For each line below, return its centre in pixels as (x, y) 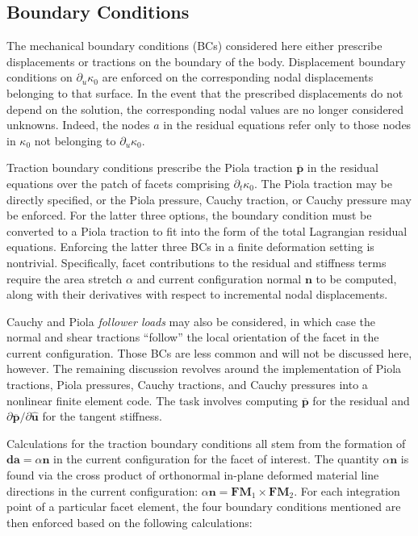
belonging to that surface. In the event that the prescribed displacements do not (205, 92)
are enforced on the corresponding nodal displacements (238, 77)
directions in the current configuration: (102, 490)
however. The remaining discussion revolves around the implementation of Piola (204, 368)
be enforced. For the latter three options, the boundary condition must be (189, 215)
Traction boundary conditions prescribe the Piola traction (150, 167)
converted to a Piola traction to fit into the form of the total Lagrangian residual (207, 230)
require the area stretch (65, 278)
